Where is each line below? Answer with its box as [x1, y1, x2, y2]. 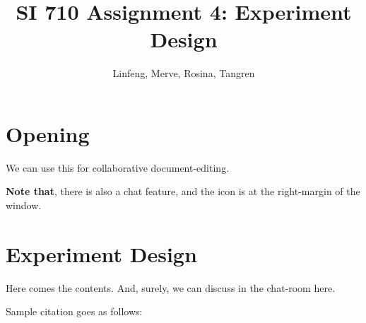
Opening [6, 119, 90, 148]
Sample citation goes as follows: [6, 304, 143, 319]
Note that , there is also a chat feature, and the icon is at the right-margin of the [6, 184, 360, 199]
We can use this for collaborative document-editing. [6, 160, 230, 175]
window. [6, 198, 42, 213]
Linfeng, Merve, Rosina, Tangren [112, 66, 255, 81]
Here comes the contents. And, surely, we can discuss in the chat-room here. [6, 280, 336, 295]
